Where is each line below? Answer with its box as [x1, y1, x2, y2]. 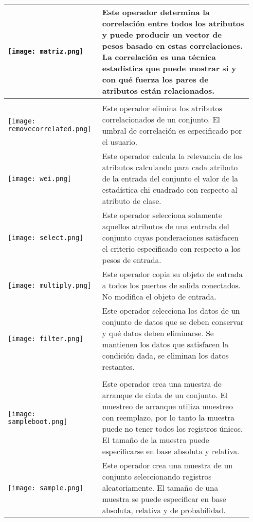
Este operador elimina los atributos [102, 102, 222, 114]
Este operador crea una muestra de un [102, 460, 233, 471]
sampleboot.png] [8, 417, 68, 425]
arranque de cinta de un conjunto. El [102, 389, 228, 401]
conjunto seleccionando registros [102, 471, 212, 482]
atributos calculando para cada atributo [102, 161, 238, 173]
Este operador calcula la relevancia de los [102, 150, 243, 161]
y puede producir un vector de [102, 29, 222, 40]
